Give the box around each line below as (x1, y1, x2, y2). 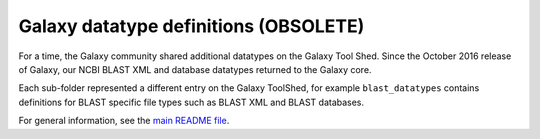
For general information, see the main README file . (18, 115, 230, 127)
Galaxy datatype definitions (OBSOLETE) (18, 15, 365, 37)
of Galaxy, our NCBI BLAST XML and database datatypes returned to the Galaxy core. (18, 63, 372, 75)
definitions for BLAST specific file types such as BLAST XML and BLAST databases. (18, 96, 365, 108)
